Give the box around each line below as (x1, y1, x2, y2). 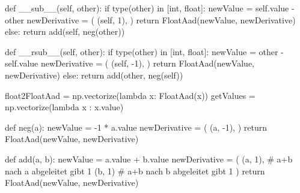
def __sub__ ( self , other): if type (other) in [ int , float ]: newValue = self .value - (5, 2, 295, 14)
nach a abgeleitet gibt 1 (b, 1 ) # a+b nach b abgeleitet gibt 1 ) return (5, 164, 265, 177)
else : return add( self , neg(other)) (5, 25, 125, 38)
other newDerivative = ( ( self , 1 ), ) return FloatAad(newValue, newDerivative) (5, 13, 296, 26)
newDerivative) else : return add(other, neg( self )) (5, 68, 183, 81)
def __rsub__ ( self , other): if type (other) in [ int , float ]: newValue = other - (5, 45, 284, 58)
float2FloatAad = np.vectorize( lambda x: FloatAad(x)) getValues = (5, 89, 256, 101)
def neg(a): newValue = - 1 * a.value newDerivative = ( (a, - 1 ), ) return (5, 120, 268, 133)
